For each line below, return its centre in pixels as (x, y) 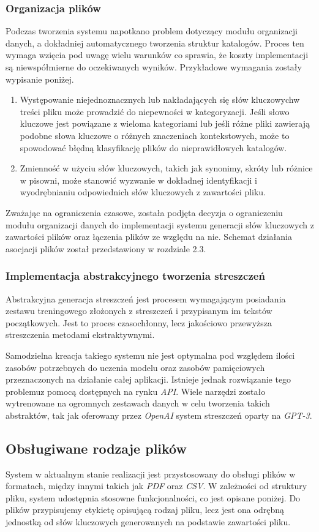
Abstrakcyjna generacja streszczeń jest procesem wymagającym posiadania (146, 298)
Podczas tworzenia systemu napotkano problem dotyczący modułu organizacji (152, 31)
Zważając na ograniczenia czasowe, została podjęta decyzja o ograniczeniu (144, 212)
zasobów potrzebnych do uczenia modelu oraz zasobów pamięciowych (135, 367)
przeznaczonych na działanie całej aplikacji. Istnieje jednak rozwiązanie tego (148, 379)
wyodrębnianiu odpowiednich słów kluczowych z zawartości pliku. (143, 192)
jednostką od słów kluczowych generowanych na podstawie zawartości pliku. (148, 522)
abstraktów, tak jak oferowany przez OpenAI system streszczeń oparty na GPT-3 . (159, 415)
